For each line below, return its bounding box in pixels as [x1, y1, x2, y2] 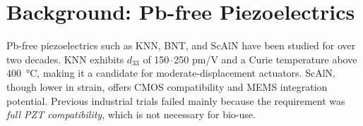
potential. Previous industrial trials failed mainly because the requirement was [6, 93, 345, 108]
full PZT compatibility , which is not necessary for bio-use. [6, 107, 256, 122]
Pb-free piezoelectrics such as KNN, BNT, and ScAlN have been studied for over [6, 38, 356, 53]
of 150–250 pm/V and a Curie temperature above [143, 51, 357, 66]
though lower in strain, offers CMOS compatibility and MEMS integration [6, 79, 328, 94]
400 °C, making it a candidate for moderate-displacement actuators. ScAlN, [6, 65, 335, 80]
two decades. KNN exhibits [6, 51, 124, 66]
